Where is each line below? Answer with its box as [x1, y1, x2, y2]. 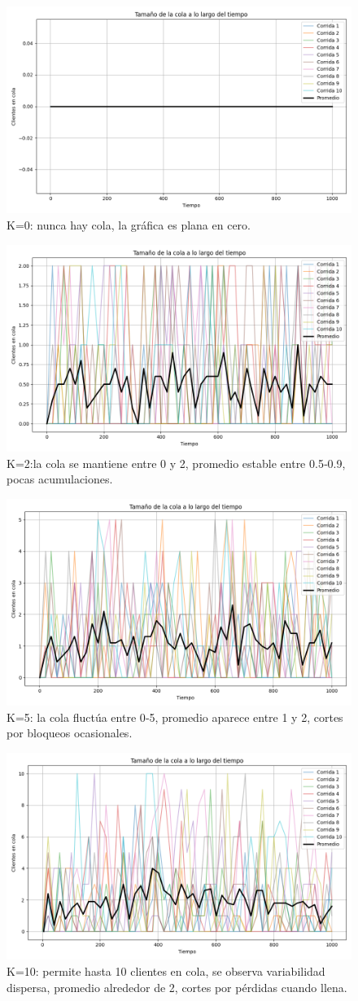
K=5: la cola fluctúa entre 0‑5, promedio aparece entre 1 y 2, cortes [7, 708, 343, 725]
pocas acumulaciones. [7, 470, 113, 487]
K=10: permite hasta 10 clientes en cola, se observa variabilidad [7, 962, 325, 979]
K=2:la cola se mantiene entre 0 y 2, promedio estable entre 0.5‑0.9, [7, 454, 346, 471]
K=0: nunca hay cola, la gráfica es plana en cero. [7, 216, 251, 233]
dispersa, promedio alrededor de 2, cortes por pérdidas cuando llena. [7, 978, 347, 995]
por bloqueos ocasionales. [7, 724, 133, 741]
